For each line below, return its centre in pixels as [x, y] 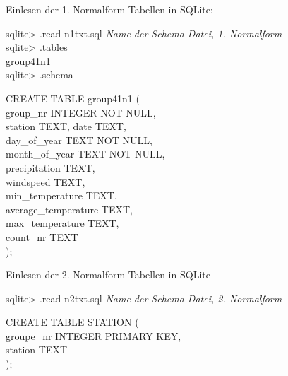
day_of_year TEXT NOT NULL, [79, 140]
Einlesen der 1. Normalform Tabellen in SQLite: [109, 9]
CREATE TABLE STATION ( [72, 322]
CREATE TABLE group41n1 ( [73, 98]
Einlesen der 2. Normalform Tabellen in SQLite [108, 275]
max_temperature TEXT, [62, 223]
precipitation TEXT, [50, 167]
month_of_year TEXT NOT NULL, [85, 154]
